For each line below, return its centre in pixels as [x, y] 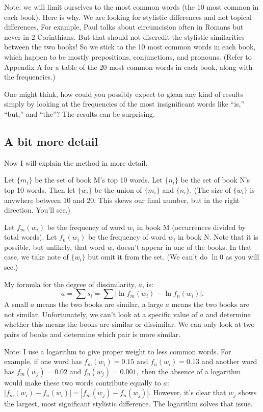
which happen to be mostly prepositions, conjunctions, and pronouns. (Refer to [128, 56]
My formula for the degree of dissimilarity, [70, 284]
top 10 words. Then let [40, 189]
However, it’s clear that [190, 392]
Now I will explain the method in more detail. [76, 162]
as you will [242, 257]
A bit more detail [51, 141]
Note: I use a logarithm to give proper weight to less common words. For [118, 351]
